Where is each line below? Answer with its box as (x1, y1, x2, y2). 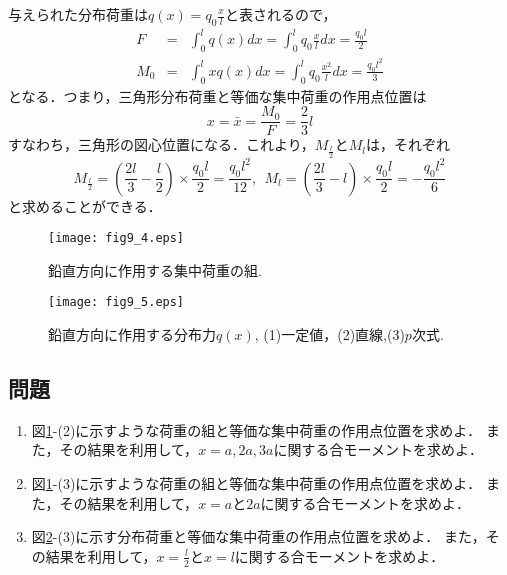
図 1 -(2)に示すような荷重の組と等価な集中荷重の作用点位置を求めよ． (31, 419, 482, 440)
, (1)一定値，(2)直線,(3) (254, 324, 405, 345)
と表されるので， (224, 4, 337, 24)
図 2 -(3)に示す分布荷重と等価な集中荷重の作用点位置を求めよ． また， (31, 526, 486, 547)
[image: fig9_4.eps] (48, 231, 185, 246)
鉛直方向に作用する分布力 (48, 324, 216, 345)
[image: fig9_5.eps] (48, 295, 185, 310)
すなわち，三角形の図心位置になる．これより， (8, 134, 315, 155)
